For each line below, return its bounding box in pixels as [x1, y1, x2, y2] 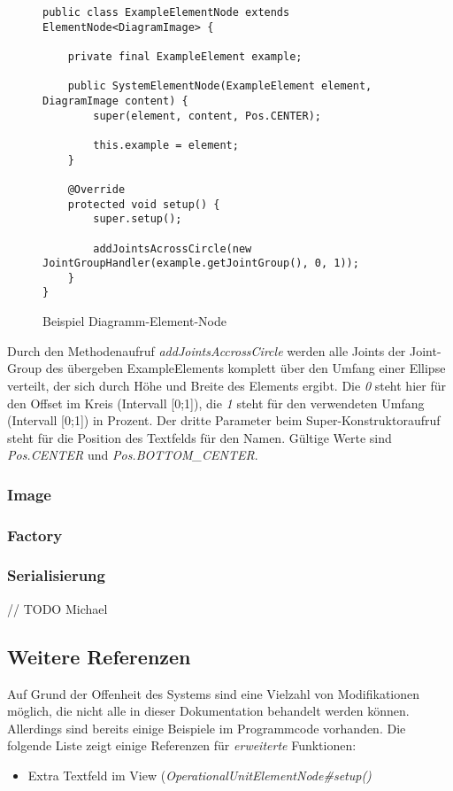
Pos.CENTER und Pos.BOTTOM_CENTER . [7, 446, 258, 464]
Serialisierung [7, 564, 105, 586]
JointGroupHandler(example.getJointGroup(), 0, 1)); [42, 257, 359, 270]
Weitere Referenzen [7, 642, 191, 670]
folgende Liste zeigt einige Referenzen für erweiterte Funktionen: [7, 736, 357, 755]
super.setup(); [93, 213, 182, 226]
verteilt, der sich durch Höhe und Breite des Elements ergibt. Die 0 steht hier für [7, 376, 446, 394]
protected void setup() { [67, 198, 220, 211]
